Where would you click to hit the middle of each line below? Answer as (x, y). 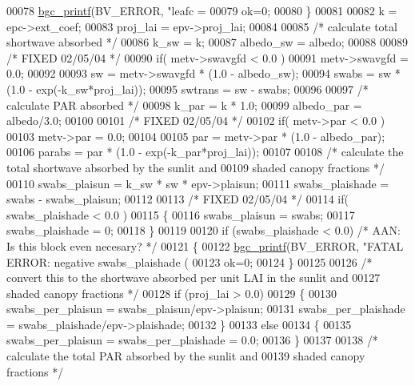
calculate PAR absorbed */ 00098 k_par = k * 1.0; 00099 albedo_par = (184, 105)
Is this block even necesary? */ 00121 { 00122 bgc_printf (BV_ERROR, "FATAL (205, 245)
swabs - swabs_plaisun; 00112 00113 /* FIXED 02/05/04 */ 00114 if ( (178, 199)
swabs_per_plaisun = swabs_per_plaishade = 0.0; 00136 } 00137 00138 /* (192, 340)
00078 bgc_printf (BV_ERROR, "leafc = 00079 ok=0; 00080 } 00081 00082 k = (202, 10)
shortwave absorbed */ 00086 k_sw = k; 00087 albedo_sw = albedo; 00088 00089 (207, 42)
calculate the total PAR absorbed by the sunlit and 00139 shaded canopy (186, 356)
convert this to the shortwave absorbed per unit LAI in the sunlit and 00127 (194, 277)
